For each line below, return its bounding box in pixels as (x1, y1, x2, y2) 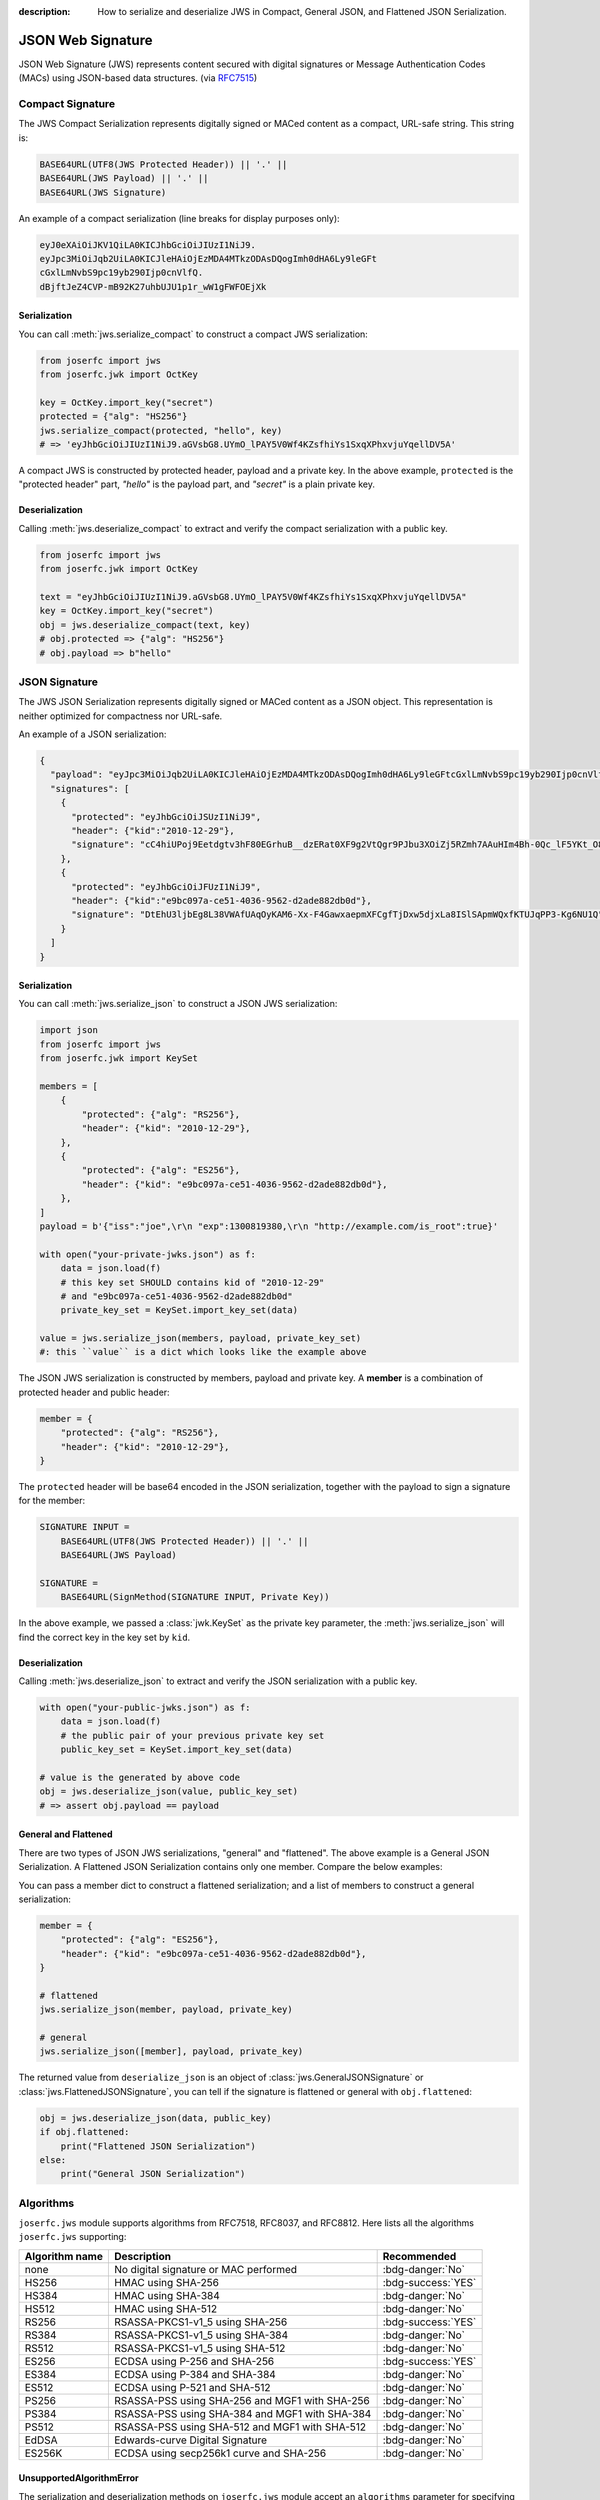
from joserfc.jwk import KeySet (39, 1053, 199, 1064)
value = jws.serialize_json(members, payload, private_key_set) (39, 1333, 362, 1344)
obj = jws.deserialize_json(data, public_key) (39, 2112, 272, 2124)
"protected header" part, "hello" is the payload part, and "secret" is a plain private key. (18, 478, 375, 490)
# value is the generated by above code (39, 1772, 240, 1783)
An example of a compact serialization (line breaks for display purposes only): (18, 212, 340, 224)
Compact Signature (18, 97, 115, 111)
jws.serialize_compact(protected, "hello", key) (39, 425, 283, 436)
